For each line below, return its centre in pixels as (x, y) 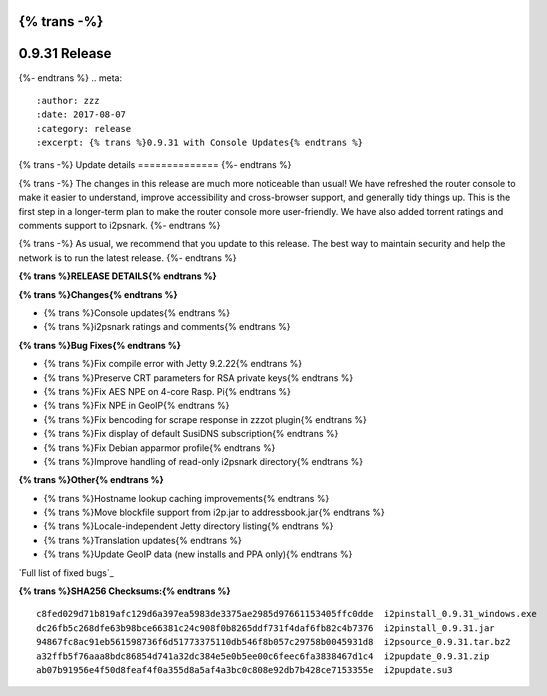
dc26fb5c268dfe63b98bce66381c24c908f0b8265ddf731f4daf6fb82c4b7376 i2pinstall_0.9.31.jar (265, 628)
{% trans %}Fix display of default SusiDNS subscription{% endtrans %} (191, 434)
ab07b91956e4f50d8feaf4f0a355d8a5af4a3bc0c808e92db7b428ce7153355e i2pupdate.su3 (244, 669)
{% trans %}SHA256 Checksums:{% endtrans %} (124, 591)
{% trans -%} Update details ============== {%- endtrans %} (155, 165)
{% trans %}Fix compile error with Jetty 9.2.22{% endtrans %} (173, 364)
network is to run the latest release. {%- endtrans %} (127, 257)
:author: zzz (68, 100)
